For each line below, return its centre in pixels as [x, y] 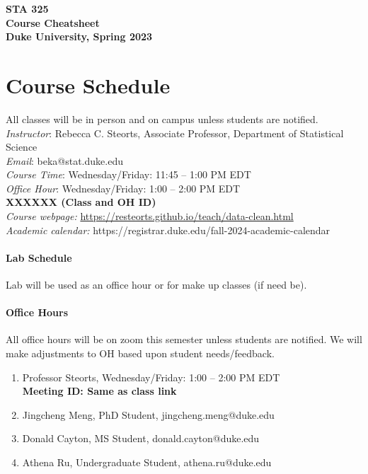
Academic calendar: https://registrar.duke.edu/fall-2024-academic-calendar [168, 230]
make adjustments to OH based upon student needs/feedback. [140, 353]
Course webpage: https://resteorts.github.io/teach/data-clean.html [150, 216]
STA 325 [27, 8]
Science [22, 147]
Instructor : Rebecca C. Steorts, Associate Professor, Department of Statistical [175, 133]
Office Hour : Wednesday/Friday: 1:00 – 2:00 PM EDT [123, 188]
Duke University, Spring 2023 [79, 36]
